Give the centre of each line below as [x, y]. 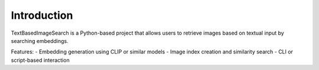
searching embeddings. [40, 41]
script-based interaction [40, 60]
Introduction [42, 15]
